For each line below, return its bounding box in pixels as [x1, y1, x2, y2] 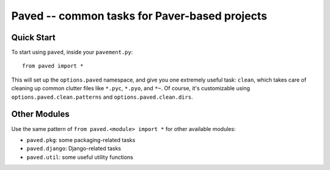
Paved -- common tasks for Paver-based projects [11, 9, 268, 23]
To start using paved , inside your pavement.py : [11, 49, 133, 56]
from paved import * [22, 63, 84, 69]
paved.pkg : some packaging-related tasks [26, 136, 136, 143]
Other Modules [11, 109, 70, 119]
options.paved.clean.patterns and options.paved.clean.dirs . [11, 93, 193, 101]
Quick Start [11, 32, 56, 43]
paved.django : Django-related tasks [26, 145, 122, 152]
